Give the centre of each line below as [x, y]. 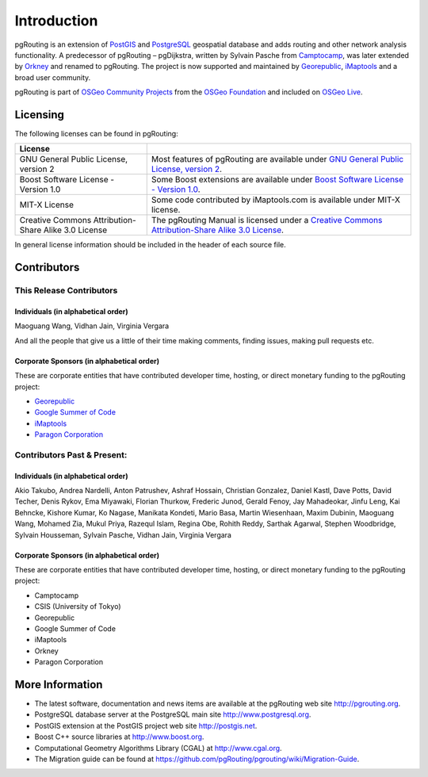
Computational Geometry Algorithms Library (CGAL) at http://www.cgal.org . [158, 748]
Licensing [40, 115]
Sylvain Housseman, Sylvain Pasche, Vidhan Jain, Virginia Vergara [123, 534]
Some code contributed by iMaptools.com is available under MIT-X [275, 200]
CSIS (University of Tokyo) [78, 607]
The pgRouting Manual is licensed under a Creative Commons [267, 220]
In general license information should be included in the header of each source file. [150, 245]
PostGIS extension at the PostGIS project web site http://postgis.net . [146, 725]
